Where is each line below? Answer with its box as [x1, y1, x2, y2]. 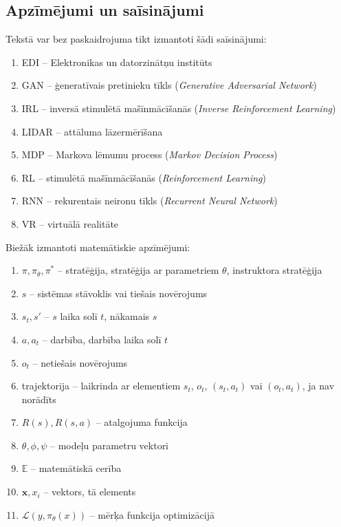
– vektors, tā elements [43, 484, 136, 499]
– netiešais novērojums [32, 355, 128, 369]
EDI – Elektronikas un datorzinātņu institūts [21, 54, 212, 69]
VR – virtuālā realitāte [21, 216, 119, 230]
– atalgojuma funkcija [96, 415, 188, 429]
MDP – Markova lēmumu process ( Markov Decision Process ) [21, 147, 278, 162]
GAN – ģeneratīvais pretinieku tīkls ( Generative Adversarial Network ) [21, 78, 317, 92]
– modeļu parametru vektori [49, 438, 169, 452]
